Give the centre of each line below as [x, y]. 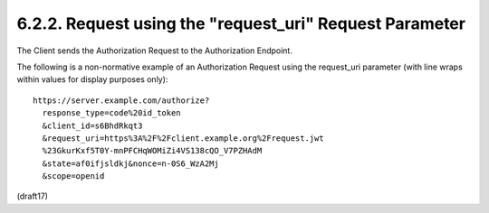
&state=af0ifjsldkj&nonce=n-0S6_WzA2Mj [130, 163]
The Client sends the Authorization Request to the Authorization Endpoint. [155, 51]
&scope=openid [73, 176]
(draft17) [33, 196]
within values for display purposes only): [92, 79]
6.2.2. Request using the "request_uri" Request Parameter [241, 23]
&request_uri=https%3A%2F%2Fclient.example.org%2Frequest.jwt [183, 138]
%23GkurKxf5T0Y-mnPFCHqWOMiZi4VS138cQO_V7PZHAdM [152, 151]
